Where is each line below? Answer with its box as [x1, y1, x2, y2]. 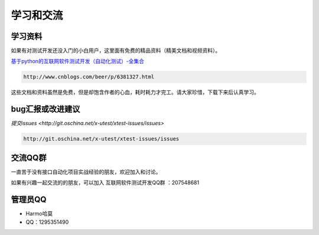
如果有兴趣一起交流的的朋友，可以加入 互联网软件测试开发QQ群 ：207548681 [11, 179, 200, 186]
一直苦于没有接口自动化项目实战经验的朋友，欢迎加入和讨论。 [11, 168, 161, 175]
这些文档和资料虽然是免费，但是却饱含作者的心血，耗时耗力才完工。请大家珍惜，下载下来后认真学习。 [11, 89, 259, 96]
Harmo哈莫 [25, 210, 53, 217]
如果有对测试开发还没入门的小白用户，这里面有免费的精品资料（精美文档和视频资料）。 [11, 47, 221, 54]
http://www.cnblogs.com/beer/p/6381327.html [23, 74, 155, 80]
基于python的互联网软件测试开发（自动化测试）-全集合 [11, 58, 145, 65]
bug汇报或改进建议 [11, 104, 80, 115]
